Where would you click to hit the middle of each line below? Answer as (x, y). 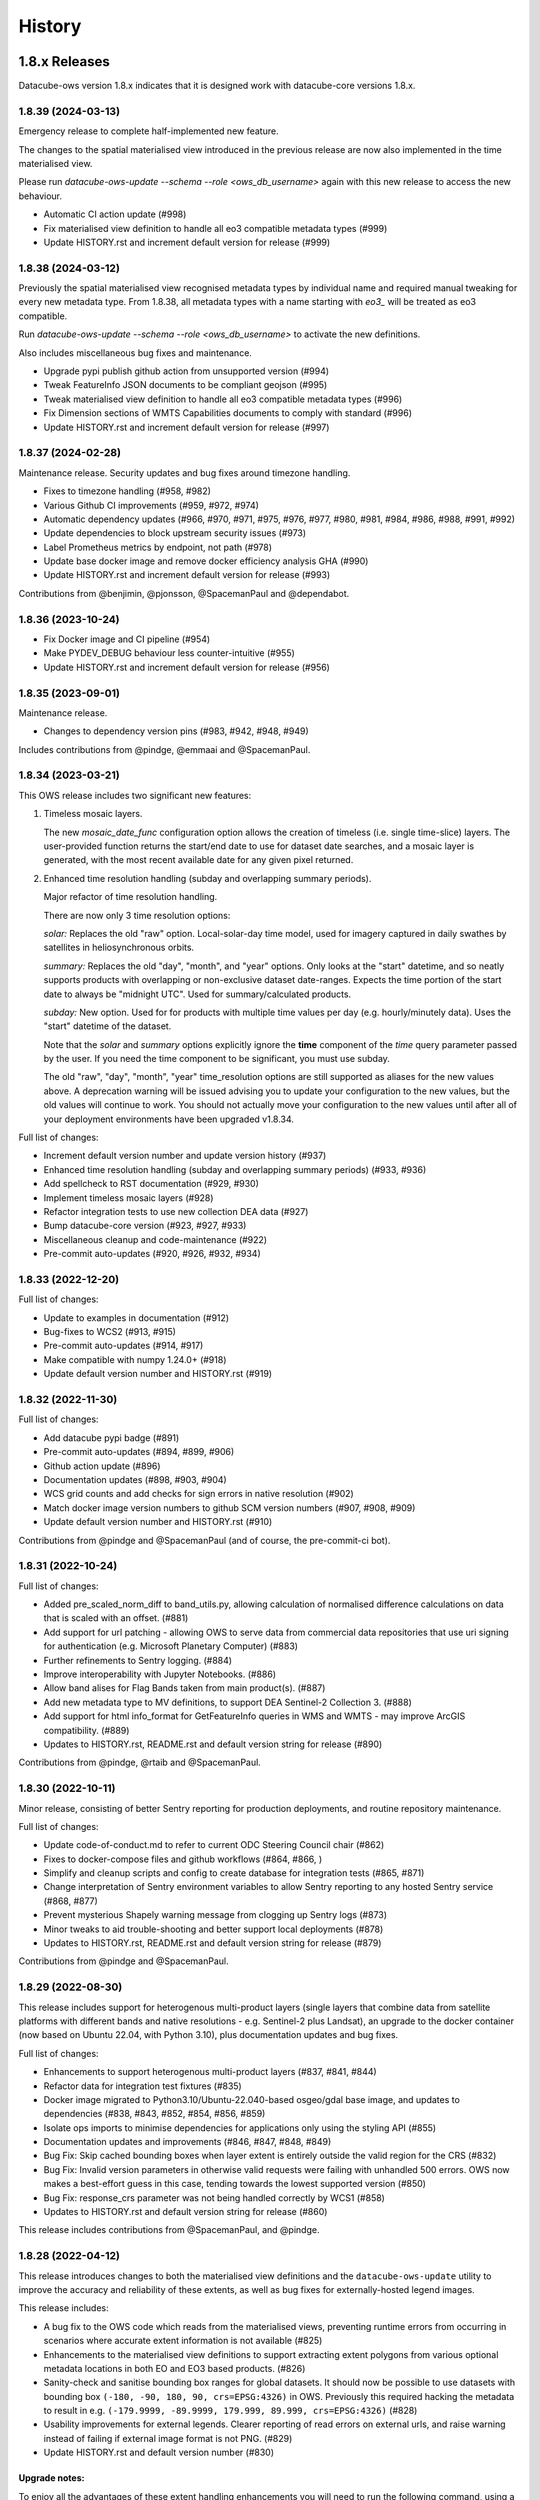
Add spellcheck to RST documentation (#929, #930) (151, 1184)
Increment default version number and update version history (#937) (185, 1156)
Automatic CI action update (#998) (115, 214)
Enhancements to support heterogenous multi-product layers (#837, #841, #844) (210, 2072)
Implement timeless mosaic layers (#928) (128, 1197)
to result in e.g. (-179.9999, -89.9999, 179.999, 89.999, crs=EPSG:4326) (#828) (230, 2411)
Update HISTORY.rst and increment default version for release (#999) (187, 242)
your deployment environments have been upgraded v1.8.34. (169, 1119)
